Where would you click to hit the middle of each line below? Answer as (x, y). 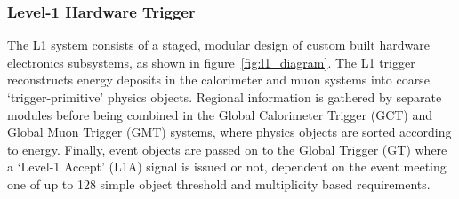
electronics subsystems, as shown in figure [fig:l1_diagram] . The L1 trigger (211, 62)
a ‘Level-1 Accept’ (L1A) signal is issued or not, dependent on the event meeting (227, 167)
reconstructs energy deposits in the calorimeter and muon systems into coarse (218, 80)
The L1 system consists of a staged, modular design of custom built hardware (218, 45)
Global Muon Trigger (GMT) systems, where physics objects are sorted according (229, 132)
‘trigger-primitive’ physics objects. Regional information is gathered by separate (225, 97)
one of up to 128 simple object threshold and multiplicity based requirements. (219, 183)
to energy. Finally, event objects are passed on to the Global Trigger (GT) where (227, 149)
